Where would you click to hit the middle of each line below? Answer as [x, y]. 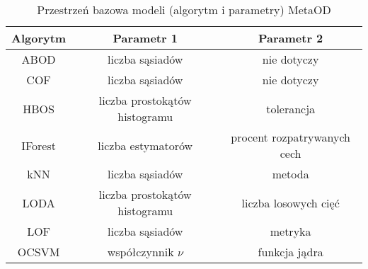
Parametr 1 [145, 38]
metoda [291, 174]
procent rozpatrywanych [291, 137]
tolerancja [291, 108]
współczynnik [140, 252]
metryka [291, 231]
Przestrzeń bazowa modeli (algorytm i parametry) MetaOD [184, 10]
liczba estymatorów [145, 145]
